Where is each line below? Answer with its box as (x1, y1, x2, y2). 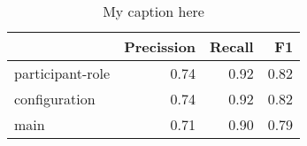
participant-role (14, 63, 111, 83)
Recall (210, 36, 254, 57)
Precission (124, 36, 196, 57)
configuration (14, 88, 96, 109)
